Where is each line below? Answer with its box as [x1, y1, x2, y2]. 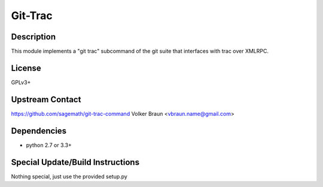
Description [11, 32, 56, 42]
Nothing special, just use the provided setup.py [11, 173, 128, 180]
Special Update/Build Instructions [11, 157, 140, 167]
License [11, 63, 41, 73]
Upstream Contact [11, 94, 81, 105]
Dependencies [11, 125, 67, 136]
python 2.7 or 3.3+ [26, 141, 72, 149]
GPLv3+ [11, 78, 31, 86]
